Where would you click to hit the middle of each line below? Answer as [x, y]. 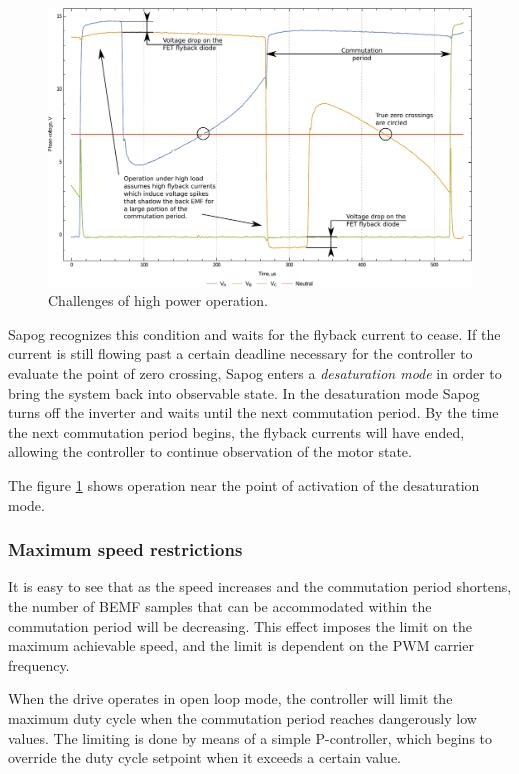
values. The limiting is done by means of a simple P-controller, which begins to [250, 737]
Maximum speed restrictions [125, 549]
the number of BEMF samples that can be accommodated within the [220, 606]
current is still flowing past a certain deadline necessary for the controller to [240, 353]
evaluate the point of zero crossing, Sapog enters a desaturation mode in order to [255, 373]
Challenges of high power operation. [158, 300]
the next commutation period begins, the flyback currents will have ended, [236, 431]
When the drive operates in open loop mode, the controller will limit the [230, 698]
